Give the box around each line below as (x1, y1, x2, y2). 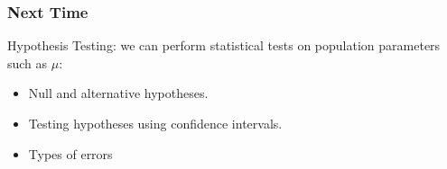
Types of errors (28, 144, 113, 163)
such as (7, 53, 48, 72)
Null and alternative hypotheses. (28, 84, 209, 102)
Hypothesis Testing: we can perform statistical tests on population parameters (7, 36, 441, 55)
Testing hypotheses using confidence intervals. (28, 114, 283, 132)
